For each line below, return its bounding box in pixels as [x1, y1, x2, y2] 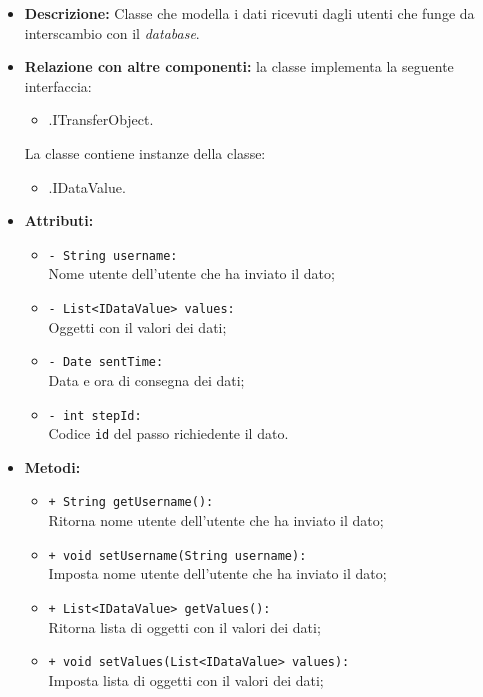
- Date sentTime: [48, 355, 164, 370]
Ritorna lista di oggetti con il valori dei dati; [48, 616, 321, 637]
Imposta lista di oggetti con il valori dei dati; [48, 669, 324, 690]
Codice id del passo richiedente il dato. [48, 423, 289, 444]
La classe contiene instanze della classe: [24, 142, 266, 163]
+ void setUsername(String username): [48, 548, 307, 563]
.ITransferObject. [48, 109, 154, 130]
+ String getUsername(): [48, 495, 214, 510]
